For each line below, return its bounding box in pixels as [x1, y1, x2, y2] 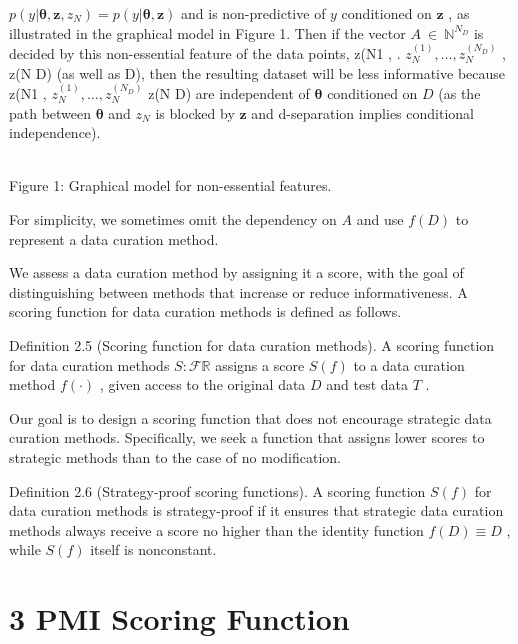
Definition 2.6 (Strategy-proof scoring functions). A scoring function [9, 480, 426, 501]
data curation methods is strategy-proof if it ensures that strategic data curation [9, 500, 504, 521]
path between [9, 102, 92, 123]
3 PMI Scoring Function [9, 598, 350, 639]
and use [356, 208, 404, 229]
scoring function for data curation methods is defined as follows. [9, 301, 402, 322]
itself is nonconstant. [90, 539, 217, 560]
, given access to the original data [99, 374, 306, 395]
